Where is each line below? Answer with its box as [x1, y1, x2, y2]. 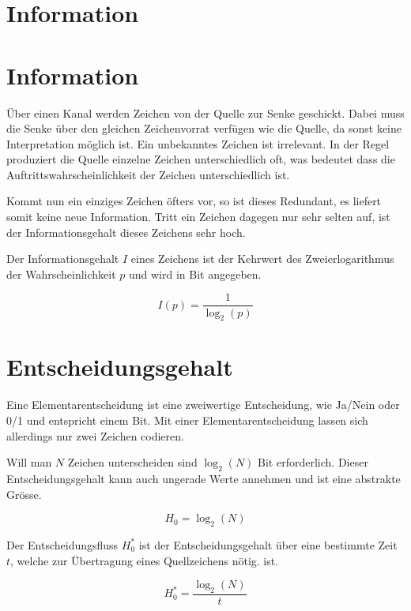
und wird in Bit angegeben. [128, 265, 262, 282]
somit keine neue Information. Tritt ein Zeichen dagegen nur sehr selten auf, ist [6, 208, 390, 225]
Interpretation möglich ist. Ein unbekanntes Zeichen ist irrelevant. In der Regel [6, 135, 390, 152]
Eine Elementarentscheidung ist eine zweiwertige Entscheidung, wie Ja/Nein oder [6, 396, 400, 413]
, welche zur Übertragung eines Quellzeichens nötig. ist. [10, 552, 279, 568]
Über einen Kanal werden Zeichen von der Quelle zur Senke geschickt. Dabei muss [6, 104, 405, 121]
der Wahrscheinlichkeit [6, 265, 116, 282]
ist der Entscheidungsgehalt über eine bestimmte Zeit [138, 536, 398, 553]
